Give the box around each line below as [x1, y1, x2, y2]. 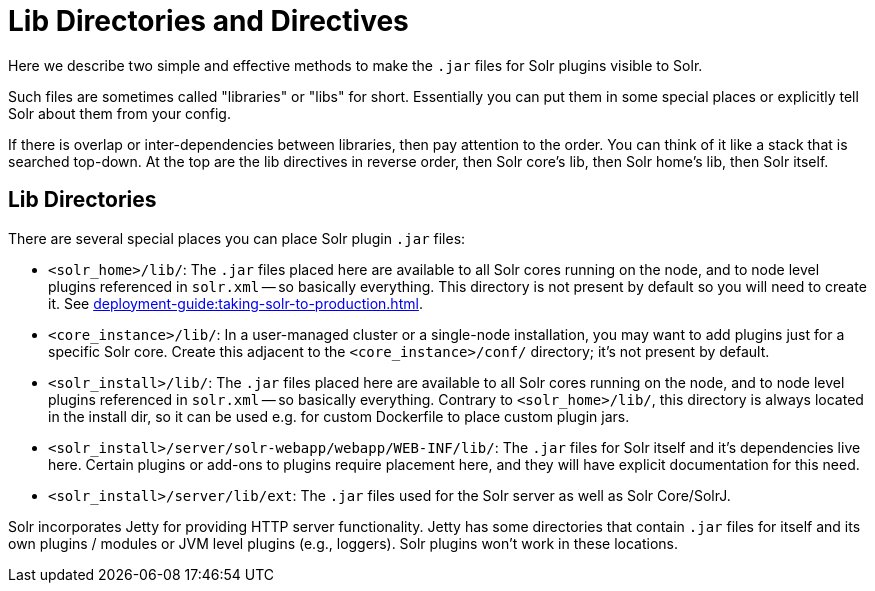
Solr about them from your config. [8, 104, 231, 122]
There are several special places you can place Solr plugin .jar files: [8, 229, 466, 247]
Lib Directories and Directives [8, 4, 409, 38]
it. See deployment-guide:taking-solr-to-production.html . [48, 294, 423, 312]
